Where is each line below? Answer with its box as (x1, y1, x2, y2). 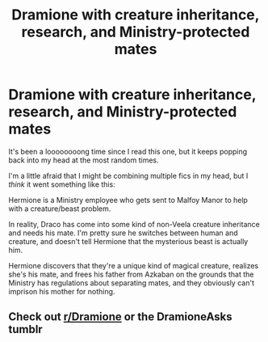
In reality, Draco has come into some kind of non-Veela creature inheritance (8, 219, 260, 229)
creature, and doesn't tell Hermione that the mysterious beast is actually (8, 236, 249, 246)
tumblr (8, 323, 43, 336)
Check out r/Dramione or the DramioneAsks (8, 310, 232, 324)
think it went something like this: (8, 179, 115, 189)
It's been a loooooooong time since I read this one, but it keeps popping (8, 146, 248, 156)
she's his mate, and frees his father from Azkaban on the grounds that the (8, 269, 254, 279)
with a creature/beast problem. (8, 204, 111, 213)
